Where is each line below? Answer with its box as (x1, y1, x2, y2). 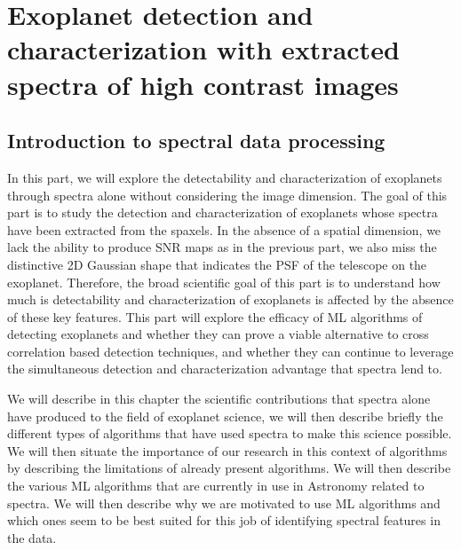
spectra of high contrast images (7, 66, 399, 102)
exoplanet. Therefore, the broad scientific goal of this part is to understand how (7, 272, 441, 291)
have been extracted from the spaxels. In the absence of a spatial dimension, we (7, 220, 441, 239)
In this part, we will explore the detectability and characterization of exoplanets (7, 168, 442, 186)
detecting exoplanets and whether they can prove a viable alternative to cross (7, 325, 429, 343)
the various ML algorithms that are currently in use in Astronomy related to (7, 476, 425, 495)
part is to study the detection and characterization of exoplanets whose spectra (7, 203, 438, 222)
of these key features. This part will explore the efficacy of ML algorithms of (7, 307, 423, 326)
